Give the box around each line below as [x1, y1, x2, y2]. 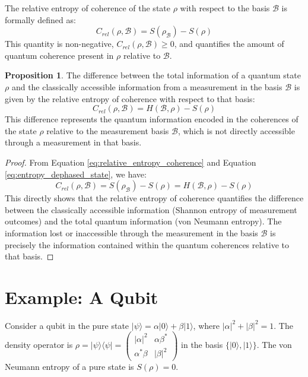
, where [193, 319, 220, 331]
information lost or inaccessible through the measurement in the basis [5, 226, 258, 239]
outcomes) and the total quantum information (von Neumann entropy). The [5, 215, 282, 227]
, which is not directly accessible [177, 124, 295, 137]
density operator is [5, 338, 73, 351]
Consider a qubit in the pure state [5, 319, 129, 331]
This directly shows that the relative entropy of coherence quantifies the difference [5, 192, 304, 204]
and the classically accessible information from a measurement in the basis [11, 80, 282, 93]
